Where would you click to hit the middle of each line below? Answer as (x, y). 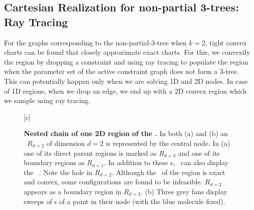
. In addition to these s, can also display (166, 162)
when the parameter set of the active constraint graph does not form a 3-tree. (122, 71)
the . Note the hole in (58, 172)
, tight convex (226, 42)
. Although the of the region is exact (169, 172)
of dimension (66, 143)
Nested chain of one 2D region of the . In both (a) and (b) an (126, 133)
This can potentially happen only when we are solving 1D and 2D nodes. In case (126, 81)
